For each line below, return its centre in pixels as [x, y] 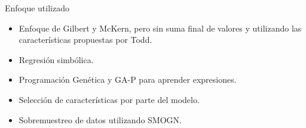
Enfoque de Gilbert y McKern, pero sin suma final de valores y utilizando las [160, 28]
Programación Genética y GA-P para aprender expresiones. [128, 79]
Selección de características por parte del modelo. [109, 99]
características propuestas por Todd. [85, 40]
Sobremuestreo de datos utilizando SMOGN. [100, 119]
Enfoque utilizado [37, 8]
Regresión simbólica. [56, 59]
